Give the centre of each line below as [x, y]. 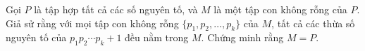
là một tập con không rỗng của [280, 9]
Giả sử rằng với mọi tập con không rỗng [92, 23]
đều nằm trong [157, 37]
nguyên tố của [36, 37]
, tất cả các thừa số [313, 23]
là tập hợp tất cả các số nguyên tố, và [116, 9]
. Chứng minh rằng [242, 37]
